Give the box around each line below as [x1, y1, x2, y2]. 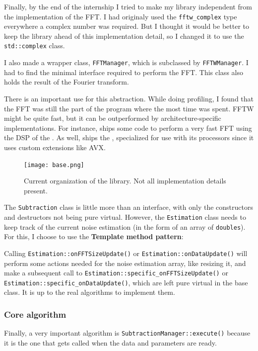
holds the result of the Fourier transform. [4, 77, 129, 87]
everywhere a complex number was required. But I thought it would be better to [4, 21, 249, 31]
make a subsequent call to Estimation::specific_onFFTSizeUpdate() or [4, 267, 228, 278]
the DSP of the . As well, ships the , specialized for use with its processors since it [4, 132, 254, 143]
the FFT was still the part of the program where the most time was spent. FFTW [4, 103, 254, 113]
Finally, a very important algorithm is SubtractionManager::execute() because [4, 328, 251, 338]
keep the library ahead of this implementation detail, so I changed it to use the [4, 30, 244, 41]
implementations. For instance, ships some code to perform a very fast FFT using [4, 122, 252, 133]
